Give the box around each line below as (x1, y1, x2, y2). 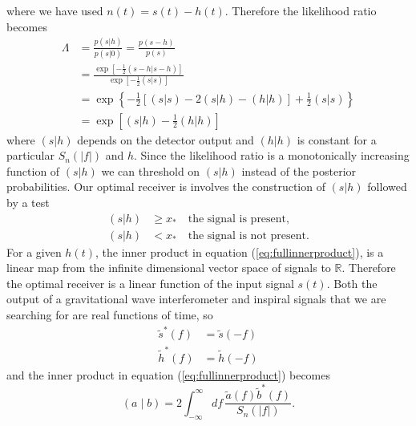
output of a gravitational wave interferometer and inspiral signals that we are (6, 290, 386, 307)
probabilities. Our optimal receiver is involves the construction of (6, 178, 325, 195)
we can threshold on (101, 162, 200, 179)
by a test (6, 193, 50, 210)
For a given (6, 243, 62, 260)
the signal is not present (188, 229, 306, 241)
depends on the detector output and (77, 131, 254, 148)
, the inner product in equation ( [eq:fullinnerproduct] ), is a (95, 243, 384, 260)
